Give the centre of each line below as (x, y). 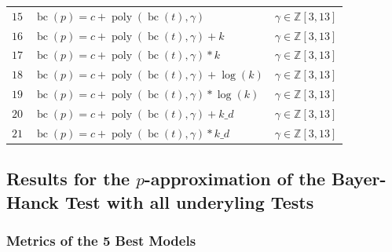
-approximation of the (235, 179)
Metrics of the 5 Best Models (101, 240)
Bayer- (359, 179)
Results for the (68, 179)
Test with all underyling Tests (189, 201)
